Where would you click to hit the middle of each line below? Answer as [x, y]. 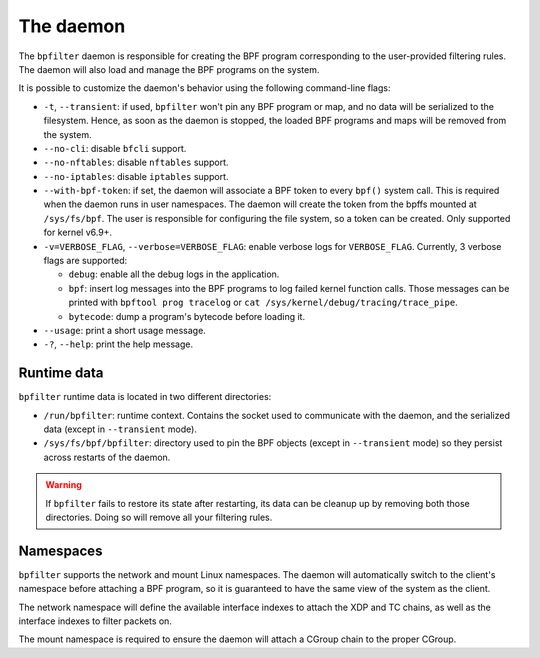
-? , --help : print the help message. [118, 344]
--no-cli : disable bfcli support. [115, 148]
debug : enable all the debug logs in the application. [174, 274]
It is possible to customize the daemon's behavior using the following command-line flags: [204, 88]
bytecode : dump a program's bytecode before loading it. [186, 316]
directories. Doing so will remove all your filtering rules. [159, 517]
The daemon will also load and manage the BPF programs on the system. [169, 69]
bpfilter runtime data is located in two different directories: [145, 397]
